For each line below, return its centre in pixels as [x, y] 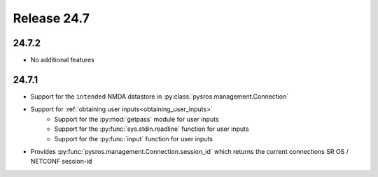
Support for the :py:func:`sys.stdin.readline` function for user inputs [152, 129]
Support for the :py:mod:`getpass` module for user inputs [137, 119]
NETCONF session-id [61, 162]
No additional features [62, 60]
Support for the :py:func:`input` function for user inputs [134, 139]
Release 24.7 [51, 18]
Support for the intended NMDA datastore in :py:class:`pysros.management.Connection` [160, 96]
